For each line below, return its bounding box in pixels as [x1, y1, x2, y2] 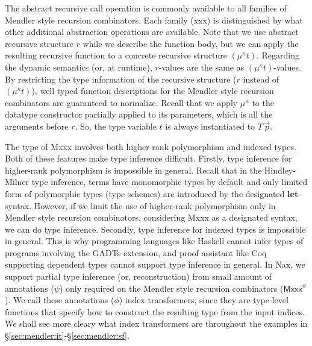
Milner [5, 175, 30, 188]
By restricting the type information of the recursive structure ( [5, 72, 237, 85]
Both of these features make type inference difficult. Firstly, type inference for [5, 152, 292, 165]
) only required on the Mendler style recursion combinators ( [59, 282, 284, 294]
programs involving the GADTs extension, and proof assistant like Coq [5, 246, 267, 259]
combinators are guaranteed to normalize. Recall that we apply [5, 96, 238, 109]
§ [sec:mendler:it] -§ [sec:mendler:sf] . [5, 329, 129, 342]
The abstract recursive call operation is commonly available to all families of [5, 2, 287, 14]
